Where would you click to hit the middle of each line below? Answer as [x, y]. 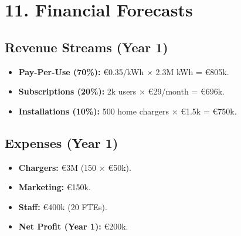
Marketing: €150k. [55, 187]
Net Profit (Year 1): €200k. [73, 226]
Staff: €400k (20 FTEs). [63, 206]
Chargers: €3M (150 [57, 167]
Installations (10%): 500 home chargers [94, 111]
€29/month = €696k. [186, 91]
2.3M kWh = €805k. [192, 71]
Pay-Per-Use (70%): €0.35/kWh [81, 71]
